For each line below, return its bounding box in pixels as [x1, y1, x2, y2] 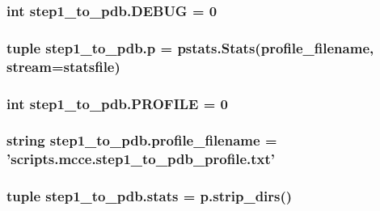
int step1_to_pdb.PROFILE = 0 [6, 93, 229, 113]
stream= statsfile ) [6, 56, 120, 76]
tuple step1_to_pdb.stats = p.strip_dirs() [6, 186, 293, 206]
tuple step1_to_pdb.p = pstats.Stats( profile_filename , [6, 37, 374, 57]
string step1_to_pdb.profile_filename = [6, 130, 277, 150]
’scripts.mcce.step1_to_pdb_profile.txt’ [6, 149, 275, 169]
